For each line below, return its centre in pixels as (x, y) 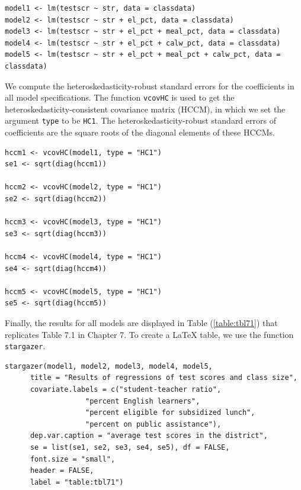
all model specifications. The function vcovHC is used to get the (120, 97)
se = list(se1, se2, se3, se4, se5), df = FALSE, (130, 447)
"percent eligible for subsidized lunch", (170, 413)
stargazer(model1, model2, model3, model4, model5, (109, 366)
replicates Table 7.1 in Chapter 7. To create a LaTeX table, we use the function (149, 334)
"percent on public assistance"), (153, 424)
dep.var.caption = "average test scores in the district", (149, 436)
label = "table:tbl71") (77, 482)
